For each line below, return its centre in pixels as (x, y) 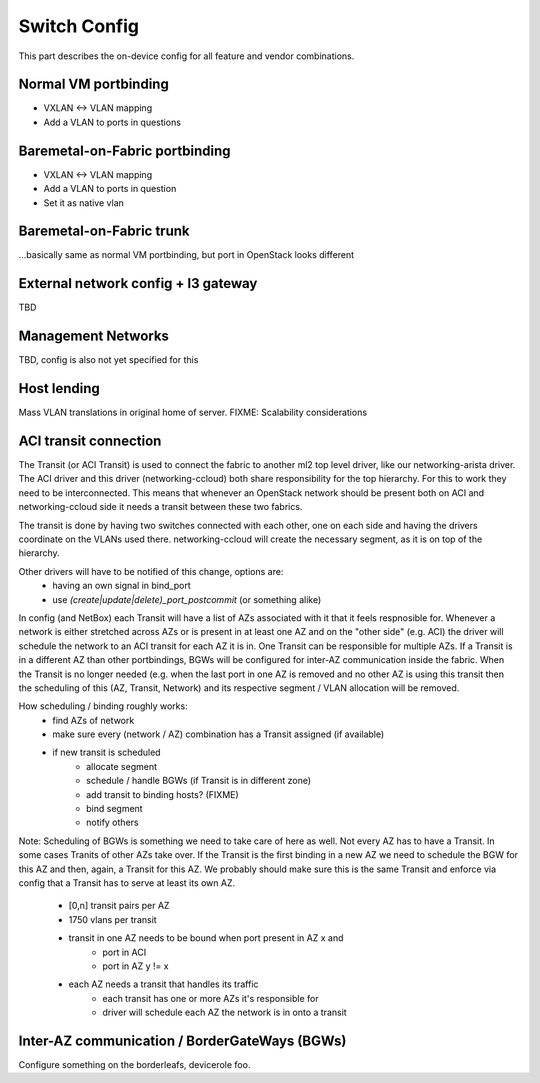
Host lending (59, 388)
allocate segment (121, 766)
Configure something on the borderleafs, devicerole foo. (134, 1065)
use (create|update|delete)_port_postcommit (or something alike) (187, 599)
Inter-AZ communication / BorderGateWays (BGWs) (182, 1040)
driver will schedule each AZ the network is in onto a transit (224, 1012)
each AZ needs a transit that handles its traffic (163, 984)
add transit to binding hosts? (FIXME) (162, 794)
